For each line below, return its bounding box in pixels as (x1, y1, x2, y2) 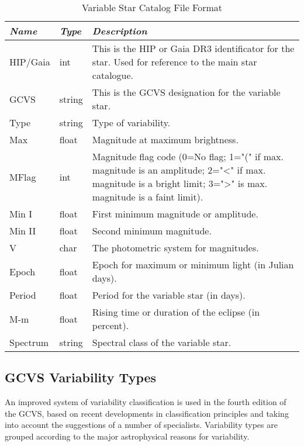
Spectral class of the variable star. (92, 336, 232, 349)
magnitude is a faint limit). (92, 190, 203, 203)
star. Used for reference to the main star (92, 55, 257, 68)
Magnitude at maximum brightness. (92, 133, 239, 146)
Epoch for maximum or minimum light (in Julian (92, 258, 294, 271)
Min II (9, 224, 36, 237)
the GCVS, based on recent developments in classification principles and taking (5, 407, 289, 419)
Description (92, 24, 147, 37)
